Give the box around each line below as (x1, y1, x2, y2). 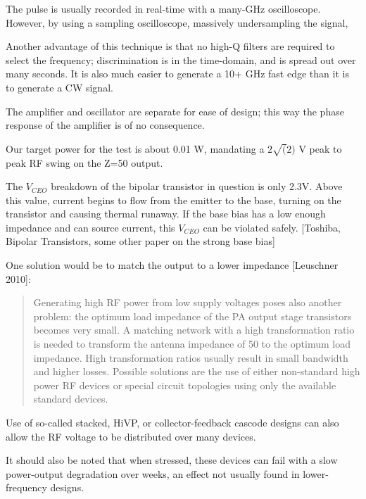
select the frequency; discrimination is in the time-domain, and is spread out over (6, 52, 356, 67)
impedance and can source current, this (6, 220, 175, 234)
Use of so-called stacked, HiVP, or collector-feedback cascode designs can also (6, 415, 339, 430)
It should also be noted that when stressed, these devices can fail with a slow (6, 453, 338, 467)
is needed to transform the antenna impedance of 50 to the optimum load (33, 336, 351, 351)
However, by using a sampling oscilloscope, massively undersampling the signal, (6, 15, 348, 30)
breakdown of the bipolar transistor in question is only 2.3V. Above (51, 179, 343, 194)
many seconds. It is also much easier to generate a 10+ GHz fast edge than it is (6, 66, 349, 81)
